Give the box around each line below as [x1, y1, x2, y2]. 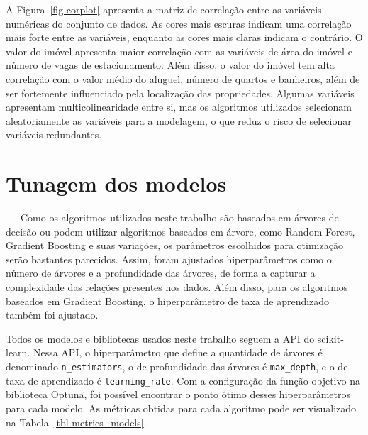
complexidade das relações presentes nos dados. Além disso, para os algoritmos [6, 280, 348, 294]
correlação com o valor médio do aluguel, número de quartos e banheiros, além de [6, 71, 360, 86]
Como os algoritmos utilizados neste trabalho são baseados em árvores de [20, 210, 339, 225]
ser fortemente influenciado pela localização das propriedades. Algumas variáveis [6, 85, 355, 100]
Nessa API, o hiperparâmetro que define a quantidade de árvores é [33, 345, 323, 360]
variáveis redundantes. [6, 127, 102, 142]
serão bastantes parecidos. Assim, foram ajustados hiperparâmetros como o [6, 251, 332, 266]
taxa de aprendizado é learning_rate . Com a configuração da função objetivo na [6, 373, 360, 387]
